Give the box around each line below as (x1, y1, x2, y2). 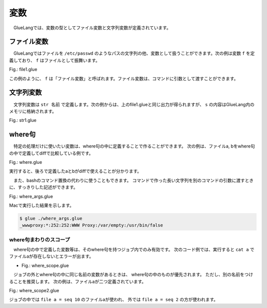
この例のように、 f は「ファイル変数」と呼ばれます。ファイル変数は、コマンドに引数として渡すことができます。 (9, 76, 238, 81)
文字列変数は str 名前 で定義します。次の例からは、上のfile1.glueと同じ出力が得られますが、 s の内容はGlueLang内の (13, 101, 255, 107)
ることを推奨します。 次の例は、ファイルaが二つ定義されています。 (9, 278, 146, 284)
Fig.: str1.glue (9, 117, 37, 123)
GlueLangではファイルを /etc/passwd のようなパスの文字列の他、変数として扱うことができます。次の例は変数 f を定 (13, 50, 255, 56)
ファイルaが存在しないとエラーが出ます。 (9, 253, 94, 259)
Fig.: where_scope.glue (21, 262, 69, 269)
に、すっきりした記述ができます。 (9, 184, 78, 190)
